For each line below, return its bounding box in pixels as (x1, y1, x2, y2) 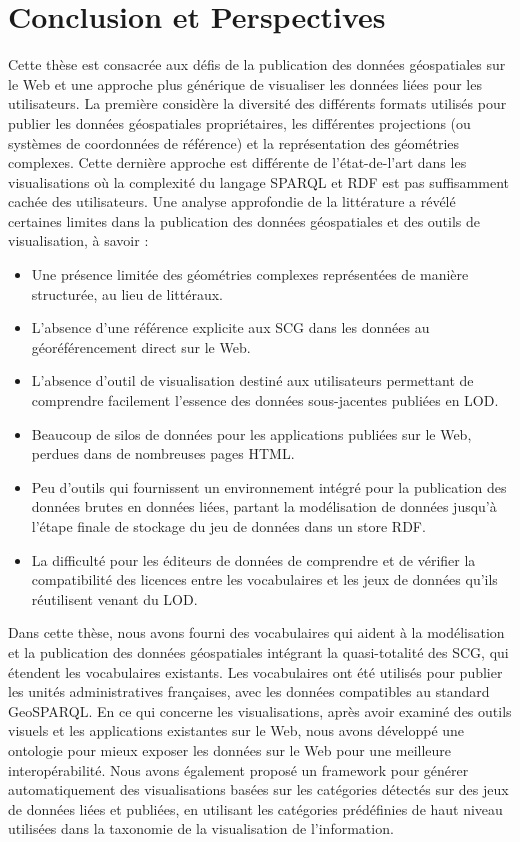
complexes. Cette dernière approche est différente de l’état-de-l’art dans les (8, 152, 467, 173)
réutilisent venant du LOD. (31, 588, 198, 609)
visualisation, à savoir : (8, 230, 149, 251)
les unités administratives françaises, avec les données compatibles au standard (8, 681, 490, 702)
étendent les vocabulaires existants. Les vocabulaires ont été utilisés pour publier (8, 661, 503, 682)
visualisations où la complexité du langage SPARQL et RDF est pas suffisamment (8, 171, 510, 192)
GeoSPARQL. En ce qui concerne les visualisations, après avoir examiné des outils (8, 700, 512, 721)
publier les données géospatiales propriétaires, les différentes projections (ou (8, 112, 471, 133)
